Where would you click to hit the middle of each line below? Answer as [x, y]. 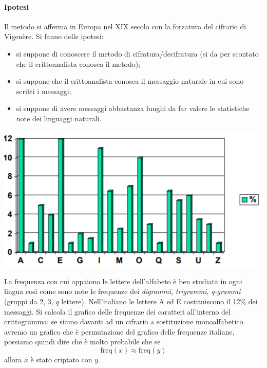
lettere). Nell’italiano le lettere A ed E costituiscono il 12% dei [159, 301]
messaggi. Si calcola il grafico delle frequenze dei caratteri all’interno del [117, 311]
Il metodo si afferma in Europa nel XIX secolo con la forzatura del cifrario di [125, 26]
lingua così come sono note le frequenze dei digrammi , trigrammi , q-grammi [122, 291]
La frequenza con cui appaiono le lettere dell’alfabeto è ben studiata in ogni [123, 281]
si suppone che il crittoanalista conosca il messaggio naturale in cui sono [130, 81]
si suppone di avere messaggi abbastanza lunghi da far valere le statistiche [133, 108]
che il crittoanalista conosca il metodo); [78, 63]
